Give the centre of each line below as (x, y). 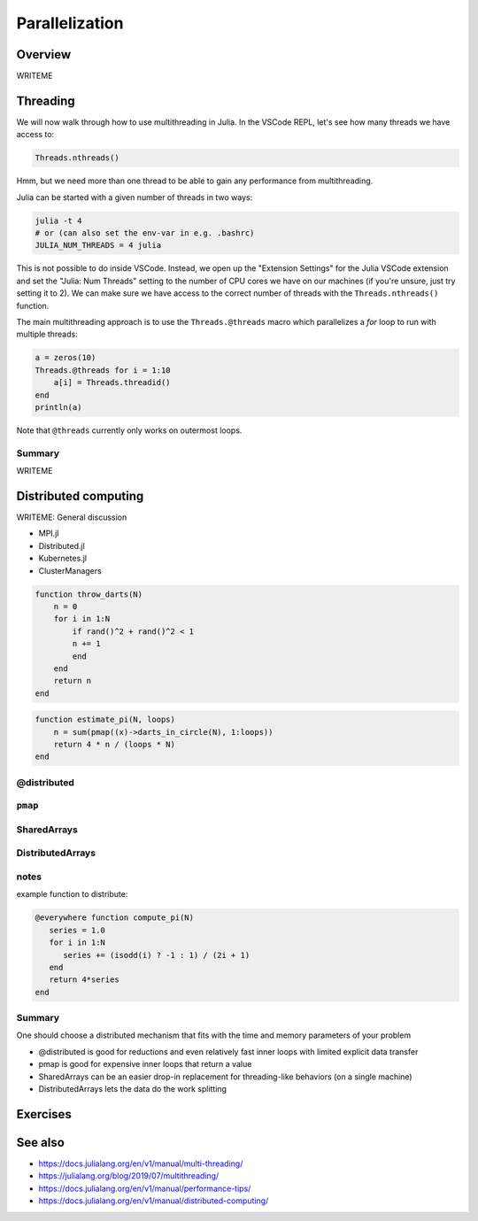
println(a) (58, 407)
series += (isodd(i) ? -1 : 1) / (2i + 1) (157, 955)
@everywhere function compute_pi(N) (115, 918)
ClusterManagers (70, 570)
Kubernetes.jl (63, 559)
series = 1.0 (77, 930)
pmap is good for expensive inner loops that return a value (145, 1064)
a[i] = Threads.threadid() (112, 383)
